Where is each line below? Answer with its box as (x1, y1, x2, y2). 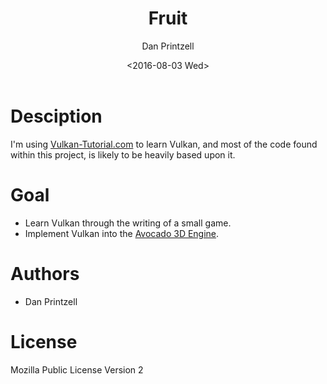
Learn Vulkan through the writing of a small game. (24, 217, 232, 229)
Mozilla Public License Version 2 (10, 363, 144, 376)
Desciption (10, 105, 103, 127)
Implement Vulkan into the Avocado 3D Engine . (24, 227, 220, 239)
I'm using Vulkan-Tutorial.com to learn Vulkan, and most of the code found (10, 138, 318, 150)
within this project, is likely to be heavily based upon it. (10, 148, 236, 161)
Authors (10, 262, 80, 285)
